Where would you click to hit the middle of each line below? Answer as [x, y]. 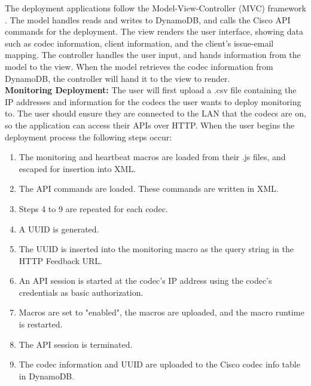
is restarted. [41, 324]
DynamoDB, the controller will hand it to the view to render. [118, 78]
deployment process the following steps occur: [89, 137]
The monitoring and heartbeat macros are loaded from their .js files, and [152, 157]
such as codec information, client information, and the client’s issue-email [139, 43]
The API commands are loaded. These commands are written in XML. [149, 189]
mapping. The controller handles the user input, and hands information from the [153, 55]
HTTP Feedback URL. [61, 260]
